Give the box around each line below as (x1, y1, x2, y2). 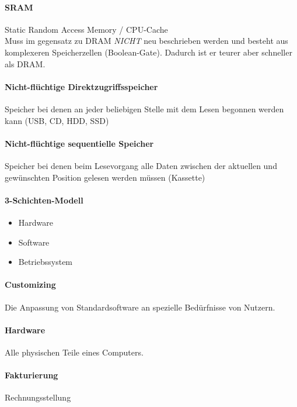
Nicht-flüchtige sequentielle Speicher (5, 137, 154, 149)
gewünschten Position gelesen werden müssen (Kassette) (5, 171, 205, 183)
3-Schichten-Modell (5, 194, 83, 206)
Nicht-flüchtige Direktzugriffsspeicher (5, 80, 158, 92)
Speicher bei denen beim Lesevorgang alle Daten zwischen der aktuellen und (5, 159, 277, 171)
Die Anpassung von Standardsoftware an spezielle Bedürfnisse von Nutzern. (5, 301, 275, 313)
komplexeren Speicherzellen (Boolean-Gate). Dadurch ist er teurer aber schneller (5, 46, 292, 58)
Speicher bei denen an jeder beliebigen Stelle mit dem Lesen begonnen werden (5, 102, 284, 115)
